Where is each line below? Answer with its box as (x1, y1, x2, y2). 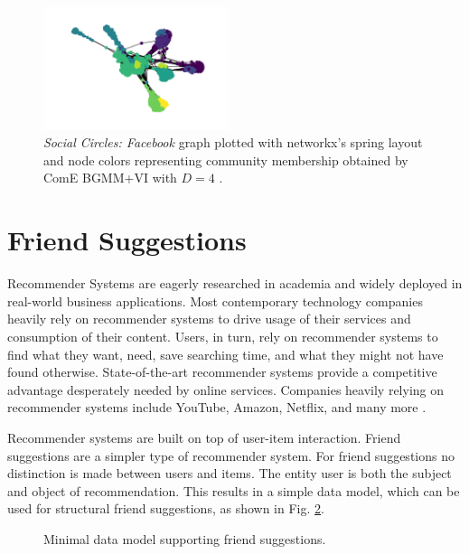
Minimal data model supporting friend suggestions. (43, 529, 326, 548)
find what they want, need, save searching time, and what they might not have (7, 344, 444, 363)
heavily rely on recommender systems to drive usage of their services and (7, 309, 411, 328)
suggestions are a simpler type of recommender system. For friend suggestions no (7, 446, 455, 465)
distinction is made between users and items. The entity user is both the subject (7, 464, 452, 483)
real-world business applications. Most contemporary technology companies (7, 291, 423, 310)
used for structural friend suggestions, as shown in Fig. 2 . (7, 499, 324, 518)
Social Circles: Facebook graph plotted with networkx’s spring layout (43, 133, 423, 152)
